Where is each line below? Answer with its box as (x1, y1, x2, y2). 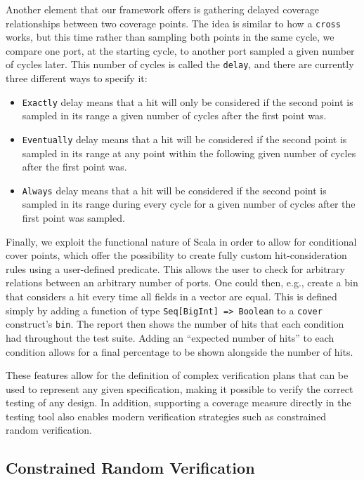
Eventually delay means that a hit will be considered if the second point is (22, 131, 347, 146)
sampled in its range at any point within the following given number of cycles (22, 145, 356, 160)
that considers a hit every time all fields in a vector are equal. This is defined (6, 289, 337, 303)
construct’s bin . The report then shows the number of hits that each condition (6, 316, 344, 331)
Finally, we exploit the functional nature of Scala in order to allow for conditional (6, 234, 357, 248)
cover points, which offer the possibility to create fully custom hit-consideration (6, 248, 347, 262)
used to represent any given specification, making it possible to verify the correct (6, 381, 353, 396)
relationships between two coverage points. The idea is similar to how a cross (6, 15, 341, 30)
